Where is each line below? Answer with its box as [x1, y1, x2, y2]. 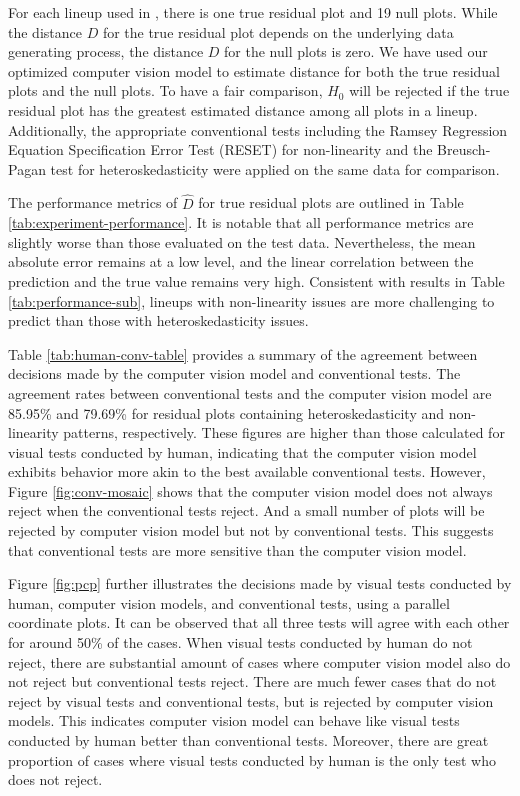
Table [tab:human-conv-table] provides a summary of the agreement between [8, 343, 478, 364]
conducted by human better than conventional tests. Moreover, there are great [8, 730, 489, 750]
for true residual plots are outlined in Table [198, 192, 464, 213]
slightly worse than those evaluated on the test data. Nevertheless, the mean [8, 231, 476, 252]
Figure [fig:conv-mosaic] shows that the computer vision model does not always [8, 480, 493, 501]
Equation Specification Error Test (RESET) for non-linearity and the [8, 139, 433, 160]
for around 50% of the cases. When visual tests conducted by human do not [8, 632, 473, 653]
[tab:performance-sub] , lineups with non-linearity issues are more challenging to [8, 290, 495, 311]
